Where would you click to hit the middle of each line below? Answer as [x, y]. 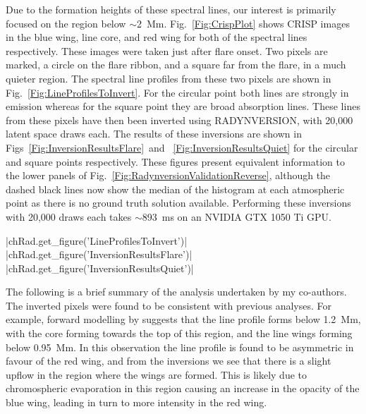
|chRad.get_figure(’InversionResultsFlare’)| [99, 254]
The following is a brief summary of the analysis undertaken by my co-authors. [176, 292]
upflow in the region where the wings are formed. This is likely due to [156, 374]
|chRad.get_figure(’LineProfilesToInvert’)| [97, 240]
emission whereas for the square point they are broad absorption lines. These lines [183, 106]
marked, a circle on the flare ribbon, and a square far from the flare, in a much [176, 65]
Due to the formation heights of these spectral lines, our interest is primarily [171, 9]
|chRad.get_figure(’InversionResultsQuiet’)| [100, 268]
